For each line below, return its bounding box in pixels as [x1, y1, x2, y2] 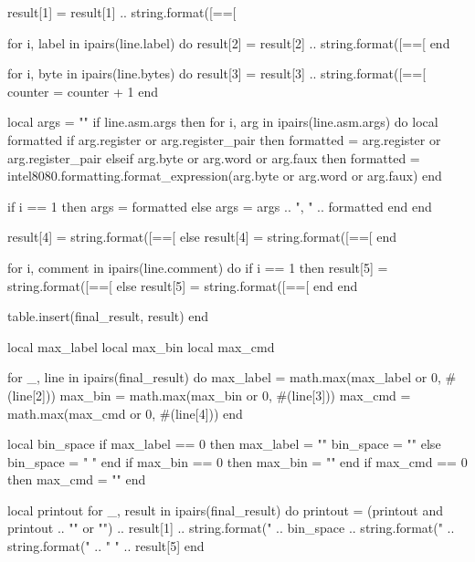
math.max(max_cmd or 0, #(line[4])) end [7, 403, 243, 422]
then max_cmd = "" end [7, 470, 146, 489]
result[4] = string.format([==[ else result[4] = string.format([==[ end [7, 227, 397, 246]
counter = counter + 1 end [7, 81, 158, 100]
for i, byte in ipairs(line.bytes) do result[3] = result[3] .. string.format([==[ [7, 64, 427, 83]
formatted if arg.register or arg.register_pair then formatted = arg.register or [7, 130, 441, 149]
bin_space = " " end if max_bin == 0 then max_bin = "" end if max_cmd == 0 [7, 452, 468, 471]
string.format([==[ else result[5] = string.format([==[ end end [7, 276, 358, 295]
